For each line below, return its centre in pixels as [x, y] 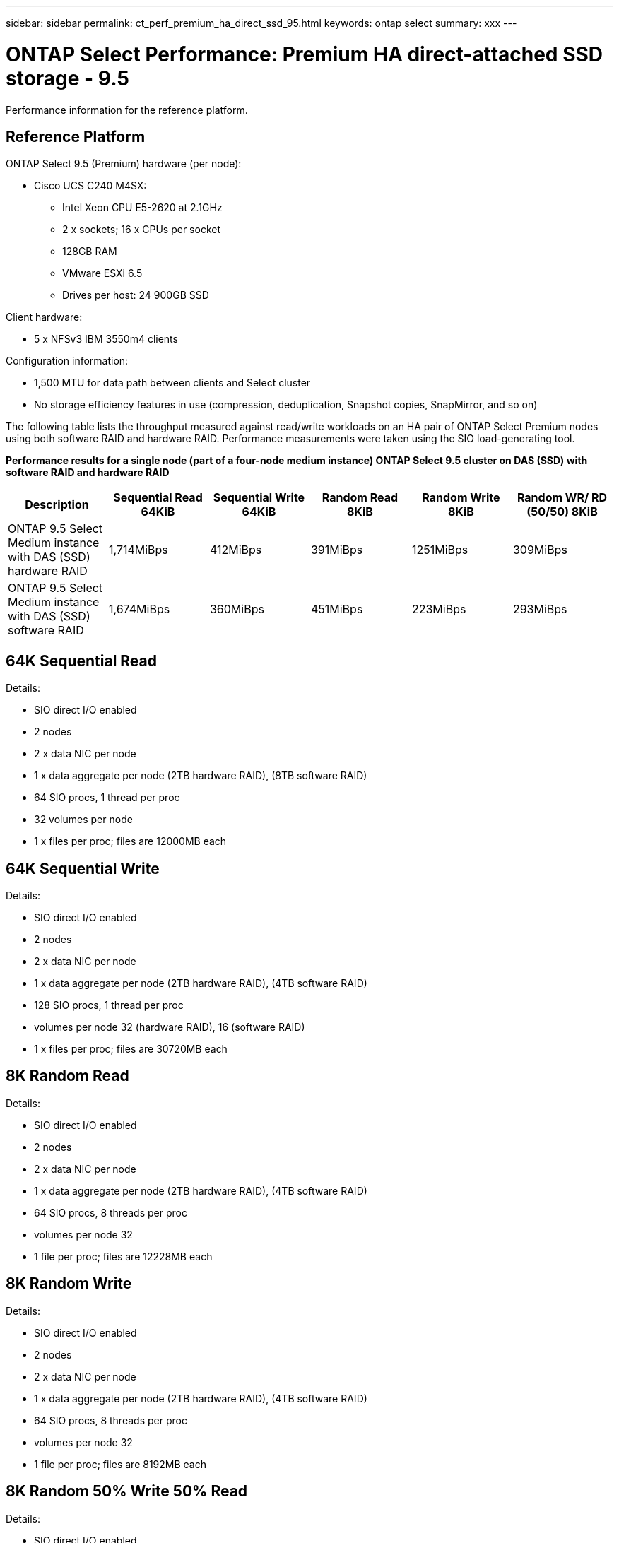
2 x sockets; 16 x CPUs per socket [142, 230]
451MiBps [337, 609]
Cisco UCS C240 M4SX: [90, 186]
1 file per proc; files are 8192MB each [120, 1464]
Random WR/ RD [562, 498]
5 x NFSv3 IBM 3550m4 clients [106, 339]
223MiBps [439, 609]
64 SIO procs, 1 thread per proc [107, 798]
